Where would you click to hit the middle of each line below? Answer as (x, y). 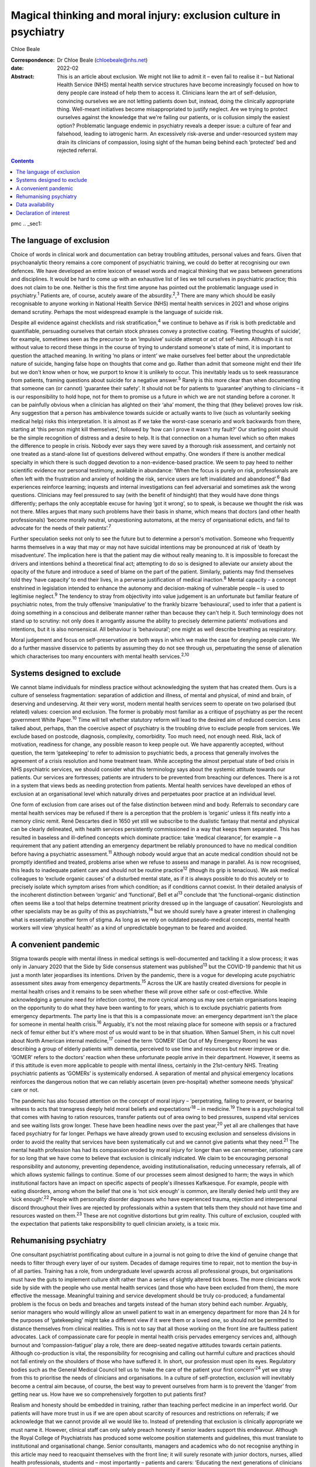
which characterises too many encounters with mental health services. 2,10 (100, 656)
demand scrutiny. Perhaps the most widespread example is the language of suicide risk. (117, 312)
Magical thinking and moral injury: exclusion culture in (146, 15)
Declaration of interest (43, 213)
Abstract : (23, 76)
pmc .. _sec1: (26, 224)
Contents (23, 161)
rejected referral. (77, 150)
